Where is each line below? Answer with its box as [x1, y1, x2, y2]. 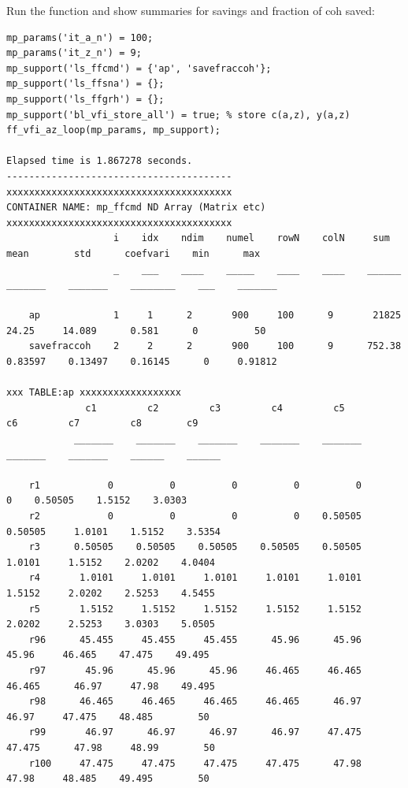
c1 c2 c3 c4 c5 [85, 402, 345, 414]
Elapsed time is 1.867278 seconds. [6, 155, 193, 167]
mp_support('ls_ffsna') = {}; [6, 78, 165, 90]
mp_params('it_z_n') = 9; [6, 47, 142, 59]
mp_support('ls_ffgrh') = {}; [6, 93, 165, 105]
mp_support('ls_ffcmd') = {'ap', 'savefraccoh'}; [6, 62, 272, 74]
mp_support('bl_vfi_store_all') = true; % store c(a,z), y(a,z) [6, 109, 351, 121]
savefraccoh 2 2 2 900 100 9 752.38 [28, 340, 402, 352]
